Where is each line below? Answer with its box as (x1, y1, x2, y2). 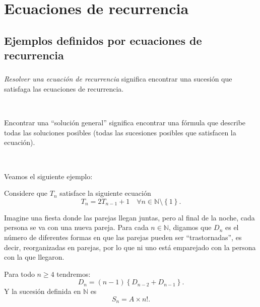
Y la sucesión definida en (4, 286, 81, 296)
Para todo (4, 268, 35, 279)
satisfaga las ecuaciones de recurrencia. (4, 84, 124, 94)
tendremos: (56, 268, 91, 279)
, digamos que (168, 222, 212, 233)
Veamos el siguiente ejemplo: (4, 171, 93, 181)
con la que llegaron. (4, 252, 64, 262)
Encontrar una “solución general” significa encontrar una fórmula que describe (4, 117, 246, 128)
